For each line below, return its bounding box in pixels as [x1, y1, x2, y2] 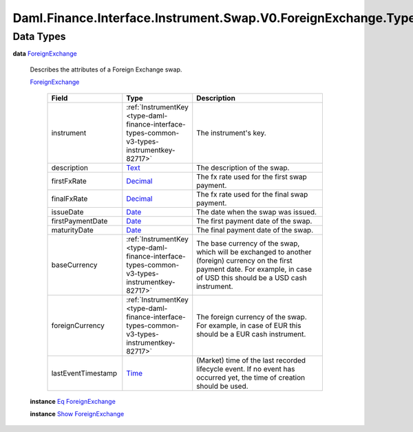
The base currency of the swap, [196, 238, 300, 248]
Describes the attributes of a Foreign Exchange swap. [30, 65, 182, 74]
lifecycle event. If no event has [196, 364, 295, 374]
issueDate [51, 207, 84, 217]
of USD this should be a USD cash [196, 272, 307, 282]
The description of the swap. [196, 162, 290, 172]
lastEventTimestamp [51, 368, 118, 378]
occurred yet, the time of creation [196, 372, 306, 382]
